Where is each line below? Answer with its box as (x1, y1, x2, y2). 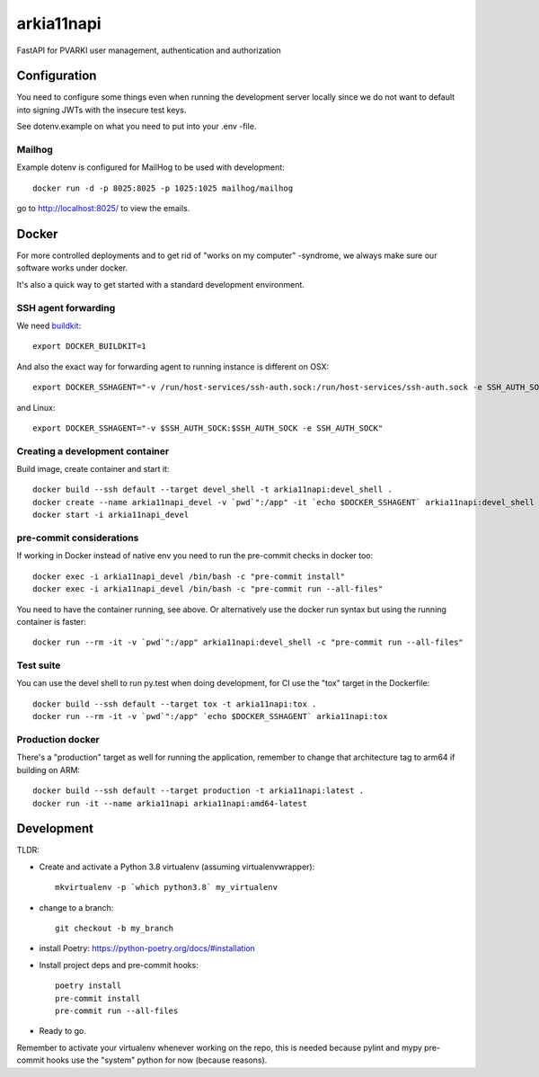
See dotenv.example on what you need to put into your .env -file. (16, 121, 257, 132)
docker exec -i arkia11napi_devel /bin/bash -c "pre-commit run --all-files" (32, 584, 384, 594)
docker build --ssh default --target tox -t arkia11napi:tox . (32, 699, 317, 709)
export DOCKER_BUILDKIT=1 (32, 342, 147, 352)
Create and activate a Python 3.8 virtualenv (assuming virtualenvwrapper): (39, 861, 315, 872)
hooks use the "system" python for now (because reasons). (46, 1055, 268, 1065)
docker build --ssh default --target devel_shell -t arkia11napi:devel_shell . (32, 485, 393, 494)
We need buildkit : (16, 320, 82, 331)
